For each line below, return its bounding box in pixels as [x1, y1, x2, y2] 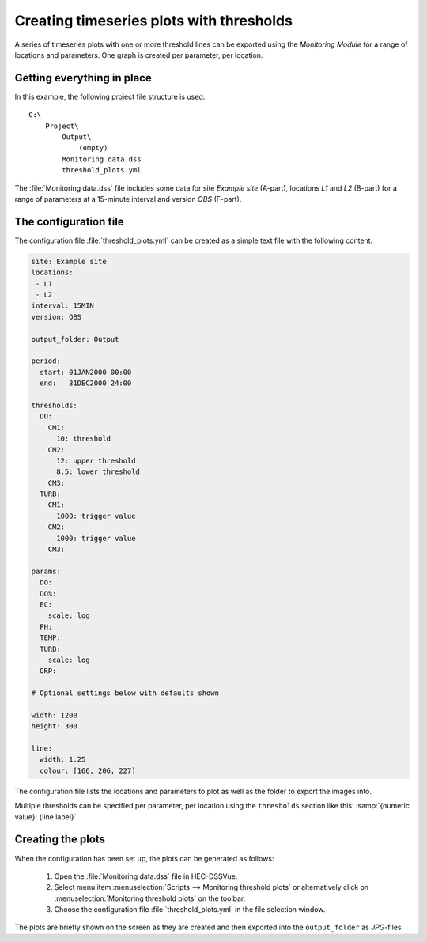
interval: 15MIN [31, 301, 95, 310]
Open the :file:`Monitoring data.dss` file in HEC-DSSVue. [54, 871, 238, 881]
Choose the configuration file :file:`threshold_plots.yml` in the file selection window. [54, 905, 326, 914]
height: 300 [31, 722, 78, 731]
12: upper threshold [56, 456, 136, 465]
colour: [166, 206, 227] [40, 766, 136, 775]
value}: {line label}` [14, 811, 77, 822]
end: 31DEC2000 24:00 [40, 379, 132, 388]
